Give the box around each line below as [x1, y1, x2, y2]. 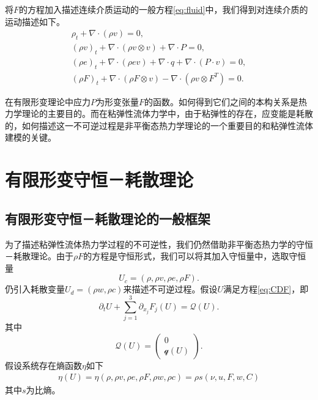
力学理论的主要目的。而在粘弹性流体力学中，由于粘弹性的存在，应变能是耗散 [5, 107, 313, 120]
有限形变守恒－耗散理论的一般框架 [5, 209, 210, 228]
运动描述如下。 [5, 15, 65, 28]
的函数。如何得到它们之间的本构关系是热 [144, 95, 308, 108]
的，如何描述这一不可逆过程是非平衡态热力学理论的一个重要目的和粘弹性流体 [5, 119, 313, 131]
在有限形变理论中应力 [5, 95, 91, 108]
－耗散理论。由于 [5, 250, 73, 262]
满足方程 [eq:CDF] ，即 [223, 283, 309, 295]
